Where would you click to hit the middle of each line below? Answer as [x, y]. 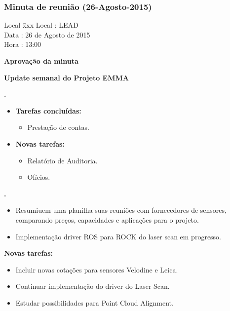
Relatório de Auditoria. [62, 160]
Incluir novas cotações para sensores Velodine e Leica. [97, 269]
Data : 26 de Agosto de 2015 [47, 34]
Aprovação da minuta [41, 61]
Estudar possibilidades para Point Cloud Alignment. [95, 302]
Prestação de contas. [58, 127]
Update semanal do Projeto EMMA [66, 77]
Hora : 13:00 [23, 44]
